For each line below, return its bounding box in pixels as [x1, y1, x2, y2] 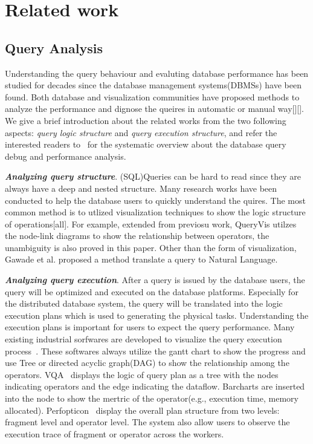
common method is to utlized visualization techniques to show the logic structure [5, 206, 306, 218]
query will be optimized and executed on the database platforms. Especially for [5, 285, 298, 298]
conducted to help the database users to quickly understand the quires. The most [5, 194, 306, 206]
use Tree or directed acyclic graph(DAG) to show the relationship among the [5, 356, 289, 369]
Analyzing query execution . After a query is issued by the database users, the [5, 273, 305, 286]
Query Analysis [5, 38, 103, 57]
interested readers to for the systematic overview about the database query [5, 138, 286, 151]
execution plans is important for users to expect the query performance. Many [5, 321, 295, 333]
